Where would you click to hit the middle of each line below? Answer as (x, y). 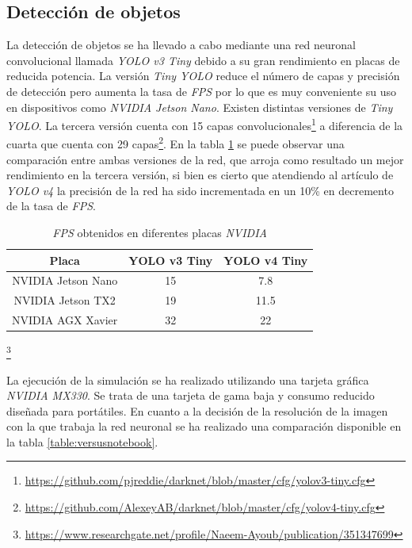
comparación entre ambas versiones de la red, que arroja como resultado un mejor (205, 159)
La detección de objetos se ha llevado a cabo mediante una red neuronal (181, 45)
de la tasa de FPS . (51, 206)
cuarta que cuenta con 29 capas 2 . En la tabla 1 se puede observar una (175, 143)
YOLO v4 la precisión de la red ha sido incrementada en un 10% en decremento (200, 190)
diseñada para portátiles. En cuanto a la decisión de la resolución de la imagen (197, 410)
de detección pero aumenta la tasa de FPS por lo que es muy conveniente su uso (201, 91)
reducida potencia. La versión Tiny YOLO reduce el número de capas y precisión (203, 76)
